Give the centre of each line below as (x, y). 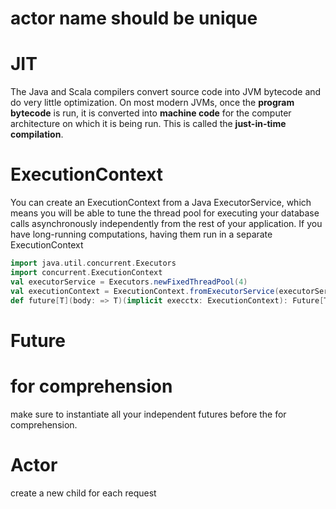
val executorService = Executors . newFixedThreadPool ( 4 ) (129, 282)
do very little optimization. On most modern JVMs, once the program (152, 103)
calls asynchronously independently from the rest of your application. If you (166, 224)
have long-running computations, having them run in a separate (141, 234)
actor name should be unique (134, 18)
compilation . (37, 134)
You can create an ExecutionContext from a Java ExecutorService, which (161, 203)
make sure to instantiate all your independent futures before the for (148, 414)
